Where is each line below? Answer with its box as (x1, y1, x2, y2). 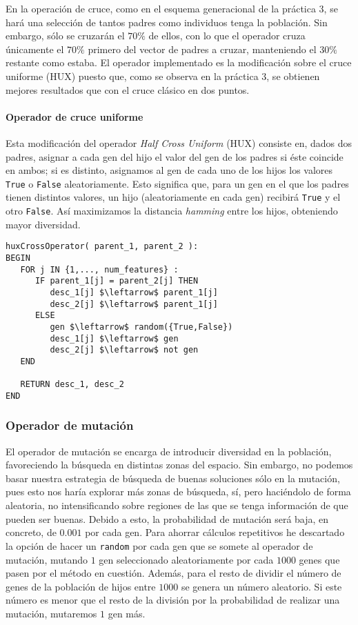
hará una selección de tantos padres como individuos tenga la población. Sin (6, 14, 328, 29)
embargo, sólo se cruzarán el (6, 28, 125, 43)
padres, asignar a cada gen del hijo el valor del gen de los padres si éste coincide (6, 149, 344, 163)
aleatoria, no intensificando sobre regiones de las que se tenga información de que (6, 498, 348, 513)
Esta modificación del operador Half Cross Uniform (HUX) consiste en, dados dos (6, 135, 352, 150)
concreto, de (6, 525, 57, 539)
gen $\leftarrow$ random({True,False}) (50, 321, 233, 332)
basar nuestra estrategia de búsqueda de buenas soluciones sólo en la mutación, (6, 470, 340, 485)
